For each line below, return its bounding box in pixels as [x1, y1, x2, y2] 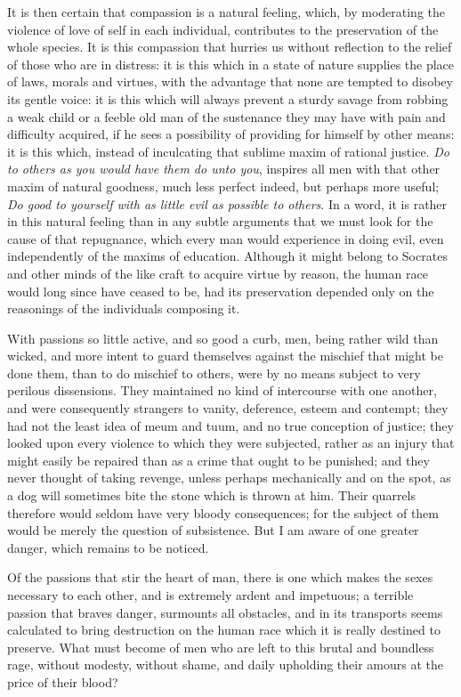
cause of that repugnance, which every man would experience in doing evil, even [7, 229, 444, 247]
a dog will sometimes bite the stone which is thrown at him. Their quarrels [7, 486, 417, 505]
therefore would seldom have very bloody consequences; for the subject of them [7, 503, 439, 522]
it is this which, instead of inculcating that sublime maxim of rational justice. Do [7, 142, 449, 160]
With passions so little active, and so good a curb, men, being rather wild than [7, 328, 439, 347]
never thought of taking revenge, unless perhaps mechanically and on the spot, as [7, 468, 451, 487]
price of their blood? [7, 672, 118, 691]
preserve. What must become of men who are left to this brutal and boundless [7, 637, 434, 656]
